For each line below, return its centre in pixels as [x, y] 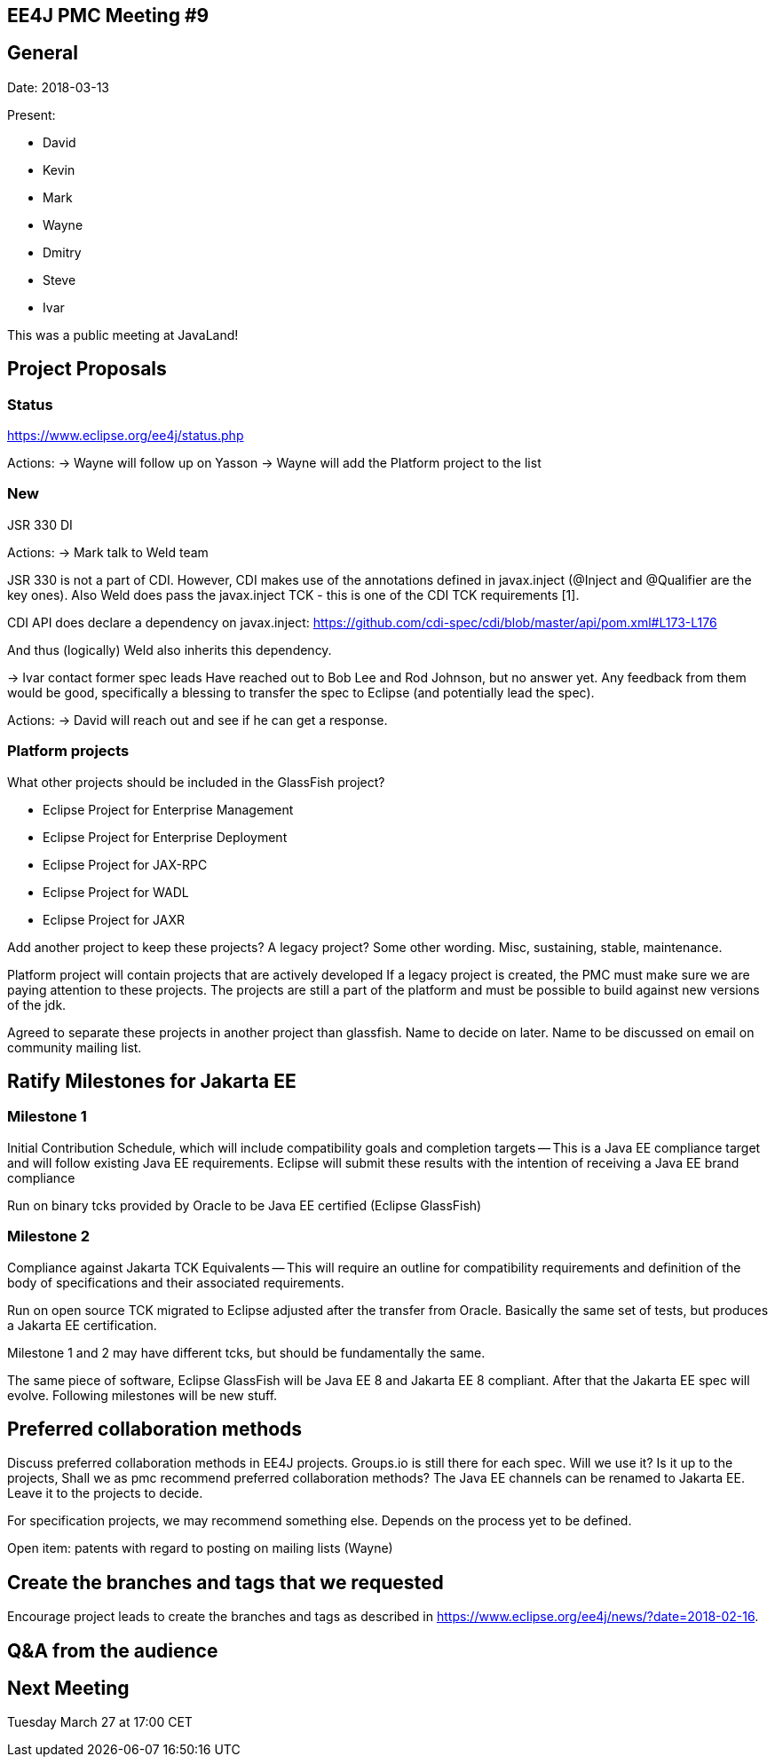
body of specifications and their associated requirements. [176, 1282]
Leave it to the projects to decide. [105, 1493]
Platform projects [68, 751]
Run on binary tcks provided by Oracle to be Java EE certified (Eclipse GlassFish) [245, 1205]
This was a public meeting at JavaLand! [123, 335]
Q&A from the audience [113, 1650]
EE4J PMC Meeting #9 [108, 16]
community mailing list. [75, 1047]
